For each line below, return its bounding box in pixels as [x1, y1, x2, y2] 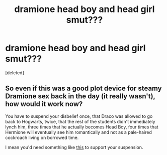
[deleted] [5, 69, 24, 76]
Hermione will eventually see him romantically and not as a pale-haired [5, 129, 152, 135]
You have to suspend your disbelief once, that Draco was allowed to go [5, 113, 153, 119]
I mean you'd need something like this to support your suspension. [5, 144, 143, 150]
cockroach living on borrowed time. [5, 134, 79, 140]
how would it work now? [5, 100, 83, 108]
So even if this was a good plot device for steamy [5, 84, 162, 93]
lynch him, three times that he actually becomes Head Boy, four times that [5, 124, 158, 130]
